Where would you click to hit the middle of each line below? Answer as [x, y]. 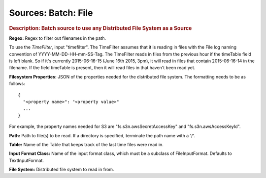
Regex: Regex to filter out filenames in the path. [57, 38]
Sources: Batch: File [51, 13]
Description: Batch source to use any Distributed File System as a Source [100, 28]
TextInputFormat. [27, 160]
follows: [17, 84]
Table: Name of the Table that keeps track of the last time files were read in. [86, 144]
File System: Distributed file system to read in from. [62, 170]
